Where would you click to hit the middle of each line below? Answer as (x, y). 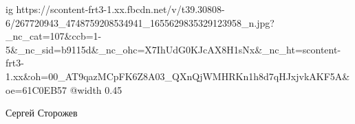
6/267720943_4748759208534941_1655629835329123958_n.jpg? (140, 22)
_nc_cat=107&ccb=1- (54, 36)
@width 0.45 (96, 89)
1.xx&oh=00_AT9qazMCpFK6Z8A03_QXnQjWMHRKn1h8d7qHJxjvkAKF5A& (178, 76)
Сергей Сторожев (42, 113)
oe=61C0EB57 (36, 89)
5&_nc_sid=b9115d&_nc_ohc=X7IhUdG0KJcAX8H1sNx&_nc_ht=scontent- (173, 49)
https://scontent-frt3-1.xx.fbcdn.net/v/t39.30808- (120, 9)
